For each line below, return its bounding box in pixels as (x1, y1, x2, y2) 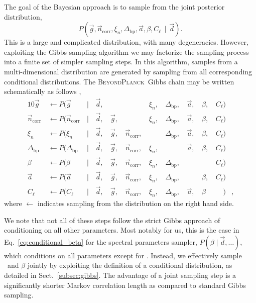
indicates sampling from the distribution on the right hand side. (37, 198, 234, 209)
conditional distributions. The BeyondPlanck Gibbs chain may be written (4, 76, 234, 86)
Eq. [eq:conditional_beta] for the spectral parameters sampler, (4, 236, 197, 247)
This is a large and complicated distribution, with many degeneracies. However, (4, 37, 248, 47)
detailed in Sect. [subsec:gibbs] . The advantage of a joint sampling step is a (4, 270, 236, 280)
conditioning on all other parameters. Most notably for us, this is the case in (4, 225, 239, 235)
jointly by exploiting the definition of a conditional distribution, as (27, 260, 232, 270)
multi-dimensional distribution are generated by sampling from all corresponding (4, 66, 252, 76)
